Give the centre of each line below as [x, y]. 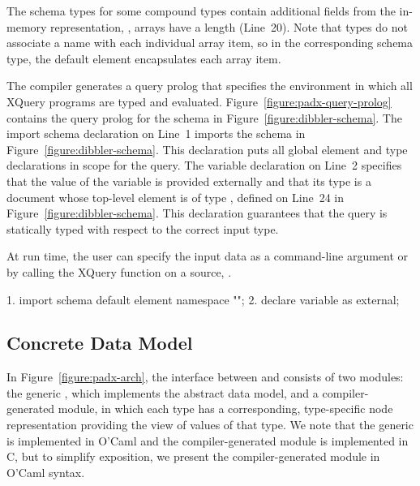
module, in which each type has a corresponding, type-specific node [225, 409]
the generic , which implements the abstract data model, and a [163, 392]
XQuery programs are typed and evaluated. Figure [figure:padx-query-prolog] [199, 101]
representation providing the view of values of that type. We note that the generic [210, 425]
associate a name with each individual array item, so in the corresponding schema [210, 43]
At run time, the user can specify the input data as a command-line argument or [208, 256]
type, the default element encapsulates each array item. [144, 58]
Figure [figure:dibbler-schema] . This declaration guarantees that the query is [197, 213]
